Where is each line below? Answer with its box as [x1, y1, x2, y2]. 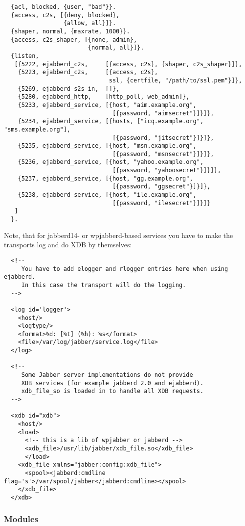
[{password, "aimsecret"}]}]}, [112, 109, 214, 117]
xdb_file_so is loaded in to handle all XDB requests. [21, 388, 204, 395]
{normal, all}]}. [88, 44, 144, 52]
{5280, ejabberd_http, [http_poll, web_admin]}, [18, 93, 190, 101]
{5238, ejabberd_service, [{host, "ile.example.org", [18, 191, 197, 199]
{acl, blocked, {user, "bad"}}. [11, 3, 116, 10]
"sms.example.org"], [4, 126, 71, 133]
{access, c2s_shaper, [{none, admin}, [11, 36, 137, 43]
